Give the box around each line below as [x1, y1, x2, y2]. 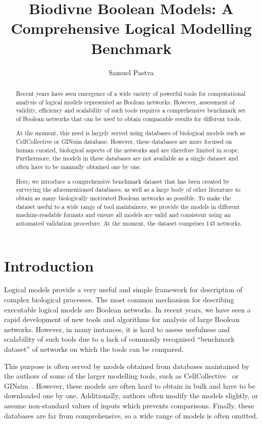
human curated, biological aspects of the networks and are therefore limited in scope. [16, 145, 240, 154]
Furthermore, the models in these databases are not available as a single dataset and [16, 154, 238, 163]
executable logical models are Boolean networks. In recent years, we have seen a [4, 304, 251, 314]
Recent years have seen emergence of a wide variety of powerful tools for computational [16, 89, 246, 97]
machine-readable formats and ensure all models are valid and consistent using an [16, 210, 231, 219]
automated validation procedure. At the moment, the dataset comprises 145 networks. [16, 219, 242, 227]
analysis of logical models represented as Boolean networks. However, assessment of [16, 97, 235, 106]
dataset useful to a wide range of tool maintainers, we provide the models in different [16, 202, 240, 210]
